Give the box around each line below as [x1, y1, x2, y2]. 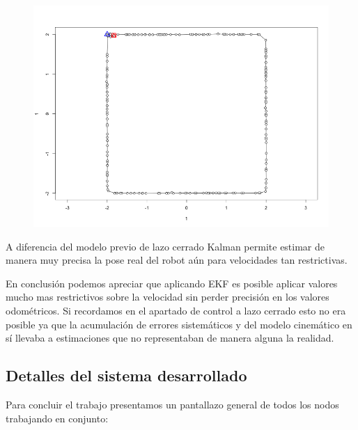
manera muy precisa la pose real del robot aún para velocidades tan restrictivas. [6, 253, 348, 267]
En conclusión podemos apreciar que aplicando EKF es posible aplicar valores [6, 276, 338, 290]
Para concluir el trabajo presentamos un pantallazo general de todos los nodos [6, 397, 339, 411]
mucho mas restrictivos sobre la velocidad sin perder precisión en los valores [6, 289, 329, 304]
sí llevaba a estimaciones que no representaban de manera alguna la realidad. [6, 331, 334, 345]
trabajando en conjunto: [6, 411, 109, 425]
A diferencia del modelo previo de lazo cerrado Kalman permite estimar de [6, 239, 325, 253]
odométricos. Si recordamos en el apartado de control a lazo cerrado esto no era [6, 303, 346, 317]
